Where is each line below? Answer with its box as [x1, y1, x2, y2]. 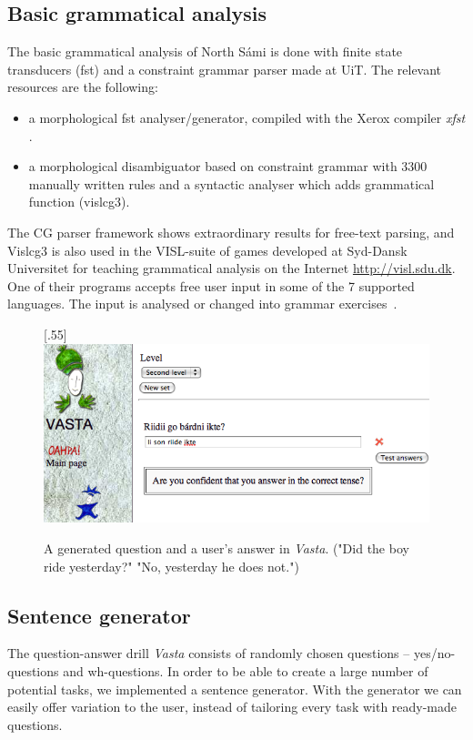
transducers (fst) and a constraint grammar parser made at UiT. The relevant [7, 59, 442, 78]
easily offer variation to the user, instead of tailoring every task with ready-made [7, 697, 458, 716]
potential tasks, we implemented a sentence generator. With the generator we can [7, 679, 462, 698]
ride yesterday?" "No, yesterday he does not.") [44, 556, 299, 575]
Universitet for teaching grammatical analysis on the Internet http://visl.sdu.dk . [7, 258, 456, 278]
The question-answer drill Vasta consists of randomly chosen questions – [7, 644, 410, 663]
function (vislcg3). [28, 192, 130, 211]
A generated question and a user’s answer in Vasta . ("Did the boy [44, 539, 409, 558]
